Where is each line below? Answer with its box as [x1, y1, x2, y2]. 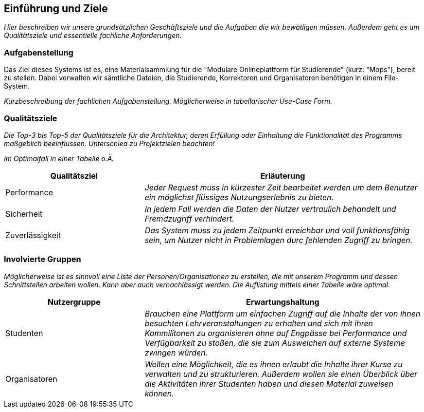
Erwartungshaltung [246, 297, 319, 307]
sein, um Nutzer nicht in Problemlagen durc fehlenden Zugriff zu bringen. [144, 235, 413, 245]
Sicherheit [5, 208, 43, 219]
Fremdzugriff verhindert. [144, 213, 234, 224]
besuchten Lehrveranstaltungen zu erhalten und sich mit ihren [144, 318, 373, 328]
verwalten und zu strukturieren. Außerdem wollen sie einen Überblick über [144, 369, 417, 379]
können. [144, 388, 174, 398]
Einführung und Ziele [4, 2, 108, 15]
